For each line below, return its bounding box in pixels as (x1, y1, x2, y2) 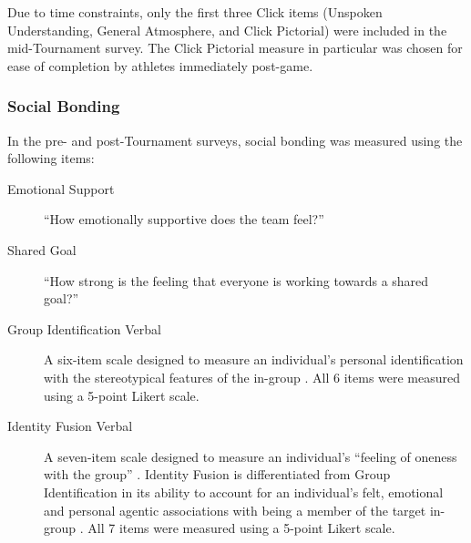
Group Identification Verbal (7, 319, 161, 338)
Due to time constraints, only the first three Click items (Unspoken (7, 3, 383, 21)
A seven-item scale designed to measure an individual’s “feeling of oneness (44, 446, 457, 466)
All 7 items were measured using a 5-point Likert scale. (87, 518, 395, 538)
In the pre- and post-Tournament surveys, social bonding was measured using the (7, 130, 463, 149)
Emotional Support (7, 179, 115, 198)
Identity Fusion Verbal (7, 416, 133, 435)
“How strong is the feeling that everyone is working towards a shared (44, 271, 429, 290)
